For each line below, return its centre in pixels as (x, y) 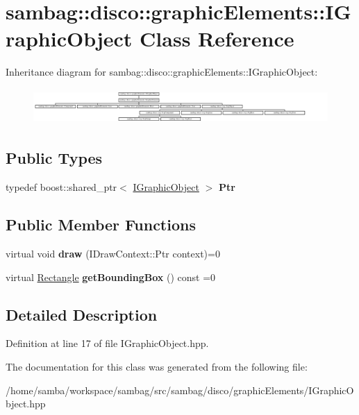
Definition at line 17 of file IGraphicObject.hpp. (107, 343)
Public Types (54, 158)
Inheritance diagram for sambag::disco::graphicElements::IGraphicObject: (162, 72)
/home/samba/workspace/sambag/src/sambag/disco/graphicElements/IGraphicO (180, 390)
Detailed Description (82, 314)
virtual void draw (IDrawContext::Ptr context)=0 (113, 254)
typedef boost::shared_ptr (61, 187)
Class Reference (217, 39)
